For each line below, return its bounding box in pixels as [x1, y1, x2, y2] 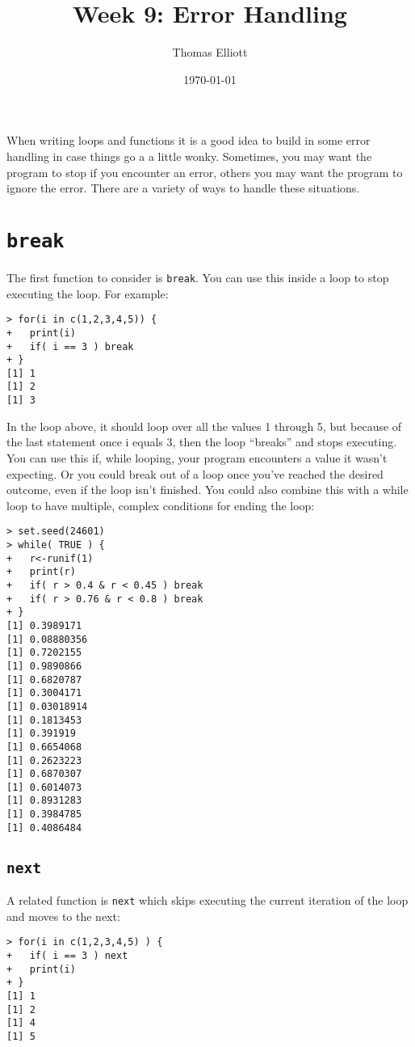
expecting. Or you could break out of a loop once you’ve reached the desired [6, 465, 384, 482]
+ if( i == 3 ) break [6, 340, 134, 353]
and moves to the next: [6, 907, 120, 924]
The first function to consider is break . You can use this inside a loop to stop [6, 268, 389, 285]
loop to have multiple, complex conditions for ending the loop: [6, 496, 315, 513]
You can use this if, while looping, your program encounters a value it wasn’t [6, 449, 388, 466]
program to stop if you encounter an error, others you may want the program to [6, 163, 403, 180]
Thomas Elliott [172, 44, 248, 61]
